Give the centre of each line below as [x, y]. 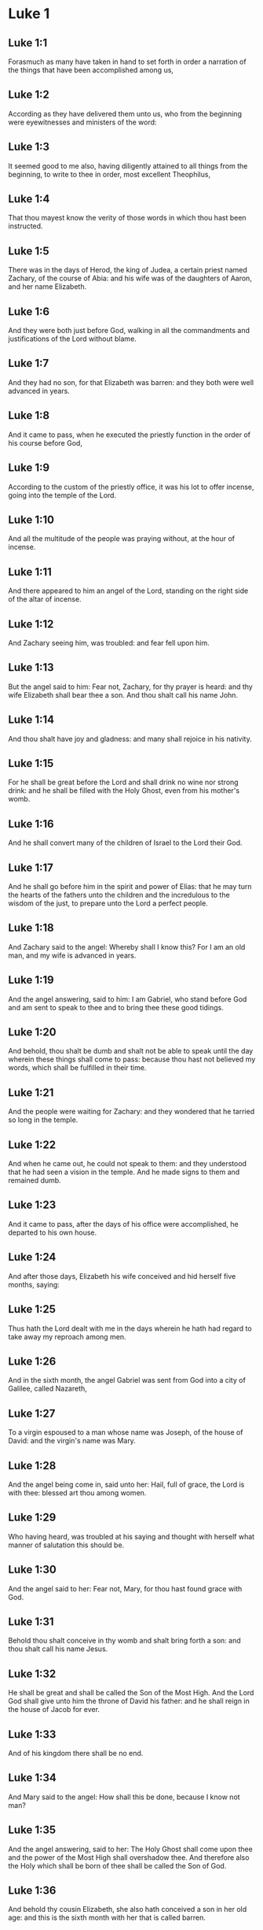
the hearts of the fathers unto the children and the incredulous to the [119, 895]
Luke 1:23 [32, 1205]
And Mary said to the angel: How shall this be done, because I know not [124, 1797]
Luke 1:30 [32, 1570]
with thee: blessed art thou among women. [77, 1492]
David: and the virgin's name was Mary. [72, 1441]
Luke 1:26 [32, 1361]
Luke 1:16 [31, 824]
